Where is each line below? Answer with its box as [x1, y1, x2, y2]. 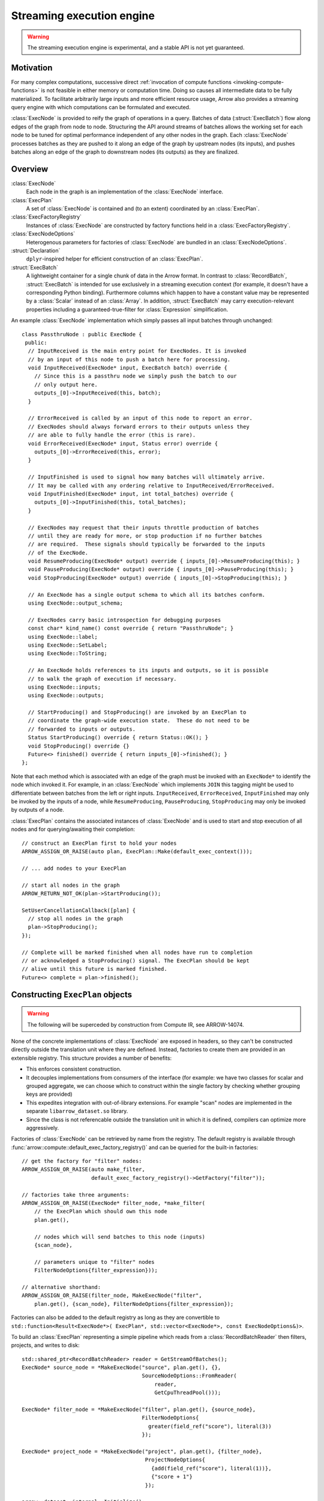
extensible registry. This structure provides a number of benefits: [11, 1054, 172, 1062]
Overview [11, 164, 49, 174]
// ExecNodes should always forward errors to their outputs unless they [28, 423, 250, 430]
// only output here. [34, 381, 98, 388]
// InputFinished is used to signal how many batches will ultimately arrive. [28, 474, 266, 480]
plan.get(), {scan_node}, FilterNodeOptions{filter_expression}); [34, 1300, 234, 1307]
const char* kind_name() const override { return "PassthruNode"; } [28, 625, 234, 632]
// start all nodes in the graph [22, 881, 120, 889]
